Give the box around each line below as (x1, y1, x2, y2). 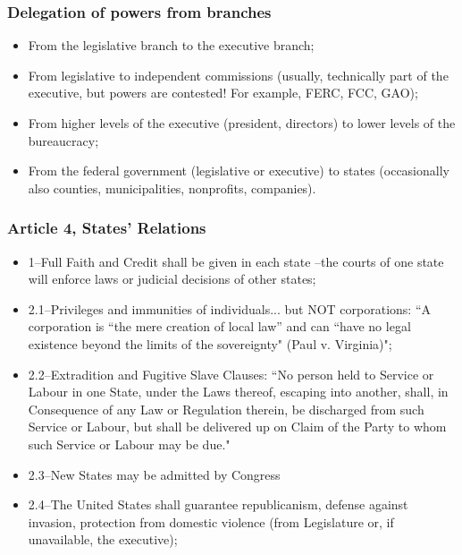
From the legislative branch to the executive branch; (28, 36, 315, 55)
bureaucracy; (28, 131, 99, 149)
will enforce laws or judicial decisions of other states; (28, 269, 316, 288)
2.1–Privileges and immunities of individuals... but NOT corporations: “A (28, 299, 432, 318)
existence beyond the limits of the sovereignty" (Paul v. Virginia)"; (28, 334, 392, 353)
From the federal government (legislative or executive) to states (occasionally (28, 161, 449, 180)
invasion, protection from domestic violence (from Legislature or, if (28, 512, 394, 531)
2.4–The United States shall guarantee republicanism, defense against (28, 495, 408, 514)
